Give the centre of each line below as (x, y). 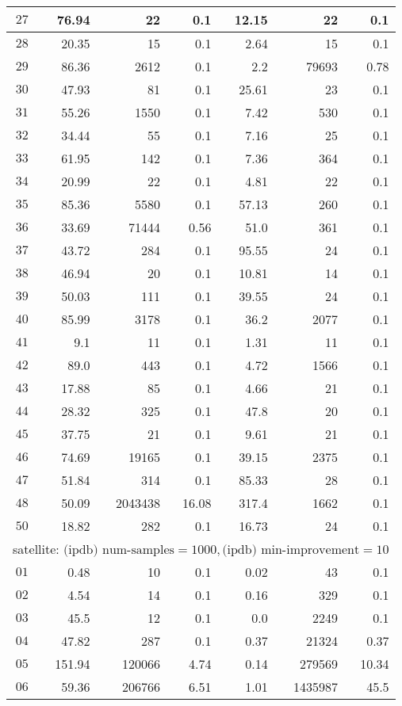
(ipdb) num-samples (119, 550)
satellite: (36, 549)
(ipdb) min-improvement (291, 550)
